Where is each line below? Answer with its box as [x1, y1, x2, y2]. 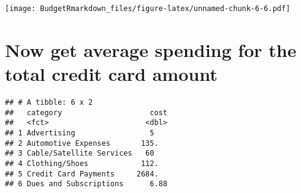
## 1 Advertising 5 [5, 128, 154, 137]
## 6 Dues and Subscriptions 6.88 [5, 180, 167, 189]
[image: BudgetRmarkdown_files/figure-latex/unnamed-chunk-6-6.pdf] [5, 4, 291, 13]
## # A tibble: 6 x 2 [5, 97, 93, 107]
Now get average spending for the [5, 37, 297, 62]
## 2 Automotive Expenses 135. [5, 138, 159, 148]
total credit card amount [5, 61, 218, 86]
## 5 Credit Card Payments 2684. [5, 169, 159, 178]
